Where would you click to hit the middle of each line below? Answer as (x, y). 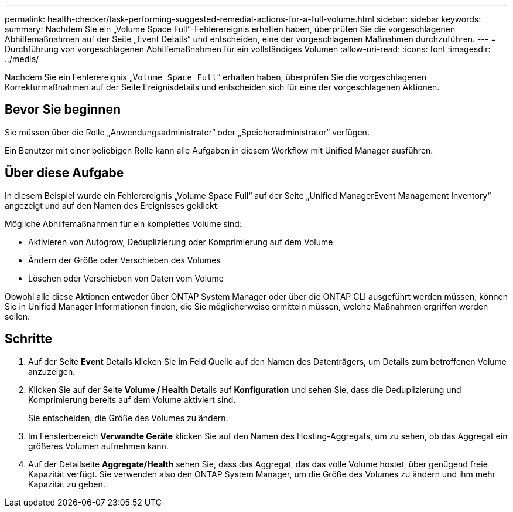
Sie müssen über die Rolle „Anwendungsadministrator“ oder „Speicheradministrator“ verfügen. (187, 132)
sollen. (18, 316)
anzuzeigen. (52, 371)
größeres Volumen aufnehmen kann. (98, 446)
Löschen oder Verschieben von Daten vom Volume (126, 278)
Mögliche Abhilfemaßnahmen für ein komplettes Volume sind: (123, 223)
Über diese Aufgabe (64, 173)
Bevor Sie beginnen (63, 110)
